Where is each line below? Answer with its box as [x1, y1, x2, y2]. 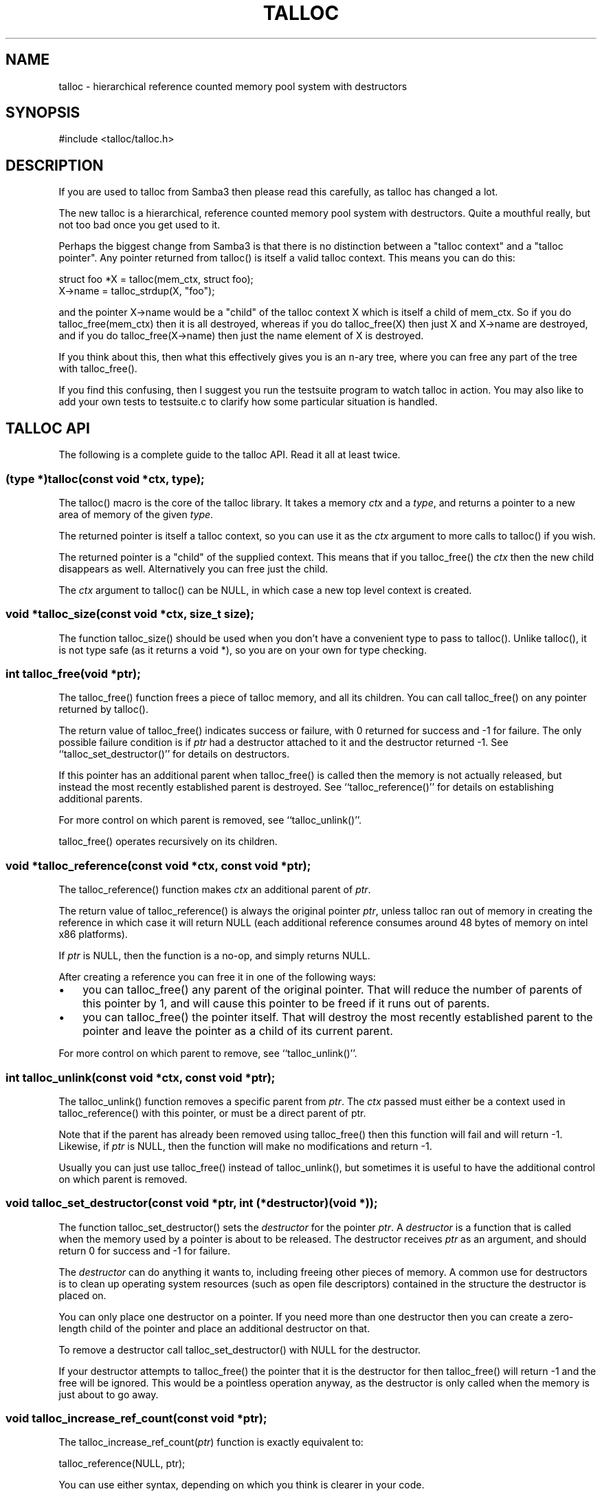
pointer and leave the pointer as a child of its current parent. [82, 1024, 393, 1038]
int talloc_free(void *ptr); [5, 667, 141, 681]
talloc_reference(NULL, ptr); [58, 1457, 186, 1470]
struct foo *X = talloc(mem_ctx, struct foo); [58, 273, 254, 286]
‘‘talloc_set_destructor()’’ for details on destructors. [58, 748, 290, 760]
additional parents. [58, 793, 143, 805]
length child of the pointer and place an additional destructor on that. [58, 1322, 370, 1334]
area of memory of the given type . [58, 508, 214, 520]
